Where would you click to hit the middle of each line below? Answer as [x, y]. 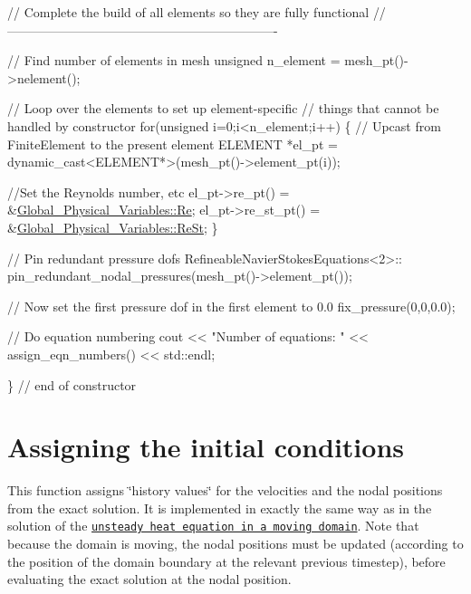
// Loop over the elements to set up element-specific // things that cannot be [223, 108]
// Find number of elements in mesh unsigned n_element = [174, 60]
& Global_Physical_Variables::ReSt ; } [113, 227]
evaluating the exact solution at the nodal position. [149, 579]
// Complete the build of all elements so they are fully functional [188, 12]
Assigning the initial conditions [206, 447]
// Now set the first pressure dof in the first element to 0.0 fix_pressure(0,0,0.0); [231, 306]
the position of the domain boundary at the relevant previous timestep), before [226, 561]
